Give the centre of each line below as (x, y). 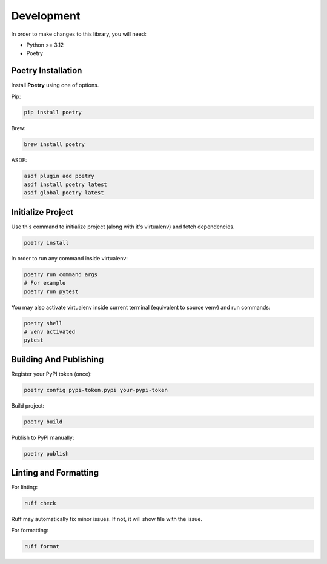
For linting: (25, 487)
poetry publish (46, 453)
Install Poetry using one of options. (55, 85)
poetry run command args (61, 274)
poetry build (43, 422)
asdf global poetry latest (64, 193)
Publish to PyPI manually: (43, 437)
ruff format (42, 546)
